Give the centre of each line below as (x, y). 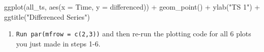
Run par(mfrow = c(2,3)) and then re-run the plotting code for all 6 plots (134, 34)
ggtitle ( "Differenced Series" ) (47, 16)
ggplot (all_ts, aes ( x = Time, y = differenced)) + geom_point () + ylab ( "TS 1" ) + (132, 7)
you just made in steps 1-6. (58, 43)
